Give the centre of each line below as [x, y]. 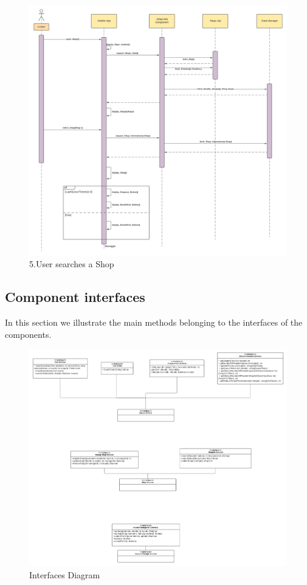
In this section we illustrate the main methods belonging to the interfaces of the [154, 322]
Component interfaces [75, 297]
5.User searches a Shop [72, 264]
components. [28, 334]
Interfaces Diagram [65, 575]
